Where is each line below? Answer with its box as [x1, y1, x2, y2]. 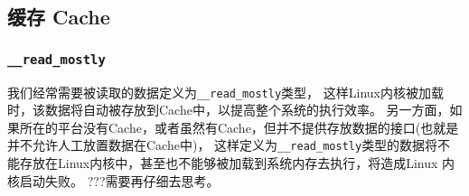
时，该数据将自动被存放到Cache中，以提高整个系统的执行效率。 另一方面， [7, 100, 450, 119]
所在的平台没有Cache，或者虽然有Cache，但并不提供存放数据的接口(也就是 [19, 117, 459, 136]
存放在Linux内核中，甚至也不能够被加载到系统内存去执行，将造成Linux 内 [19, 154, 455, 173]
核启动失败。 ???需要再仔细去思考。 [7, 171, 220, 190]
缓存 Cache [7, 3, 110, 31]
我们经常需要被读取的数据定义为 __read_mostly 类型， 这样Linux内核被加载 [7, 82, 444, 101]
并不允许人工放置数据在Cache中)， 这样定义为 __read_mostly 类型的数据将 [7, 135, 438, 154]
